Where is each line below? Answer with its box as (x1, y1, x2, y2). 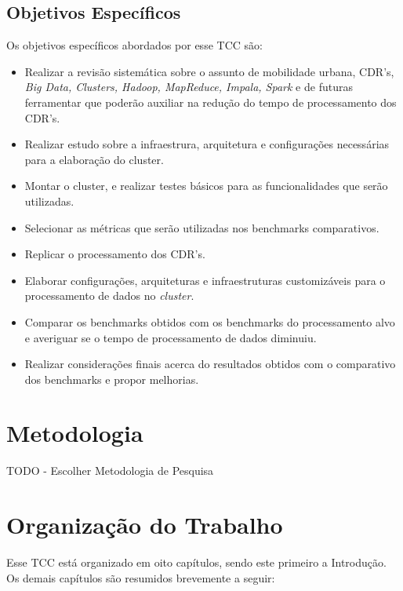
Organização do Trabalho (6, 509, 283, 541)
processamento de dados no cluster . (24, 287, 194, 304)
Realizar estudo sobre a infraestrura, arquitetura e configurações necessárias (24, 136, 390, 152)
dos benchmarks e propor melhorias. (24, 370, 199, 387)
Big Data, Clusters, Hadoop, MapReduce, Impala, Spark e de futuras (24, 78, 353, 95)
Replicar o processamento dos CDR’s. (24, 246, 205, 262)
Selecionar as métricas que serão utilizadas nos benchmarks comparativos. (24, 219, 379, 235)
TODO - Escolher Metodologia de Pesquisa (6, 462, 214, 479)
